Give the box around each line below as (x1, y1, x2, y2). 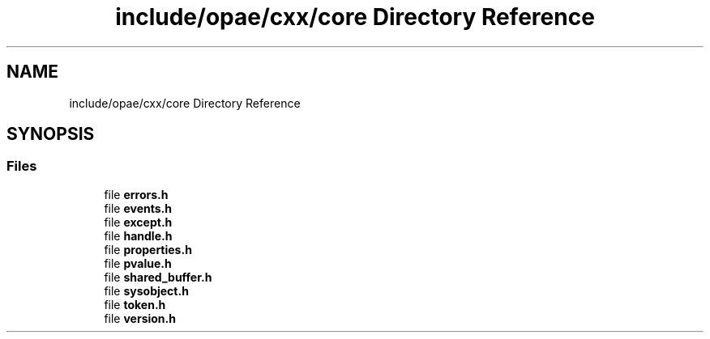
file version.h (104, 311, 176, 325)
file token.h (104, 297, 166, 311)
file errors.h (104, 187, 169, 201)
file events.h (104, 201, 172, 215)
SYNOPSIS (6, 124, 95, 145)
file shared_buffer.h (104, 269, 212, 284)
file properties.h (104, 242, 192, 256)
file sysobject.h (104, 283, 189, 298)
